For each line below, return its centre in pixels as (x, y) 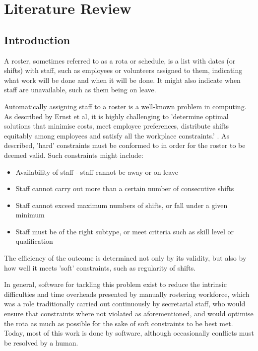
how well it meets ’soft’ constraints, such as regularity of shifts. (100, 267)
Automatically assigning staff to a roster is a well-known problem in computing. (125, 106)
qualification (34, 241)
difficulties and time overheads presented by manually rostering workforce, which (127, 294)
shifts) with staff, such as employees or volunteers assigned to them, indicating (123, 70)
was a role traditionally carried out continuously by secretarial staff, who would (125, 304)
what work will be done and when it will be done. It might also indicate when (122, 80)
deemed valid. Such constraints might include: (74, 155)
